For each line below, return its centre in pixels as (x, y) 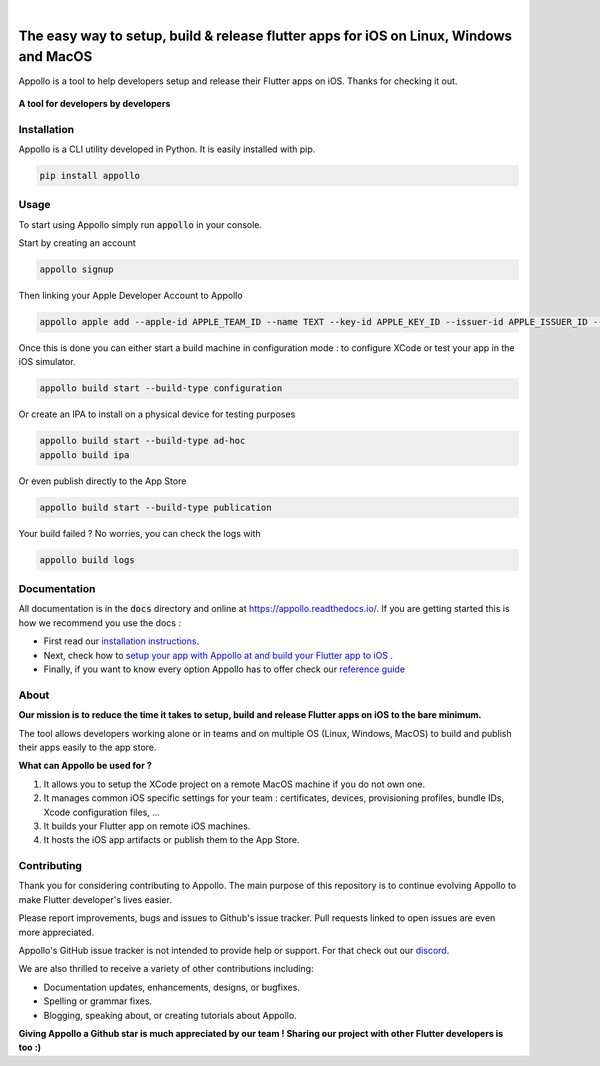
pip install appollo (89, 176)
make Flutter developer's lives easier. (95, 899)
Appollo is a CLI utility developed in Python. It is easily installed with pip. (167, 149)
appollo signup (76, 269)
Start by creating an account (77, 243)
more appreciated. (56, 932)
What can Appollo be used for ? (85, 766)
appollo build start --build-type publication (155, 507)
